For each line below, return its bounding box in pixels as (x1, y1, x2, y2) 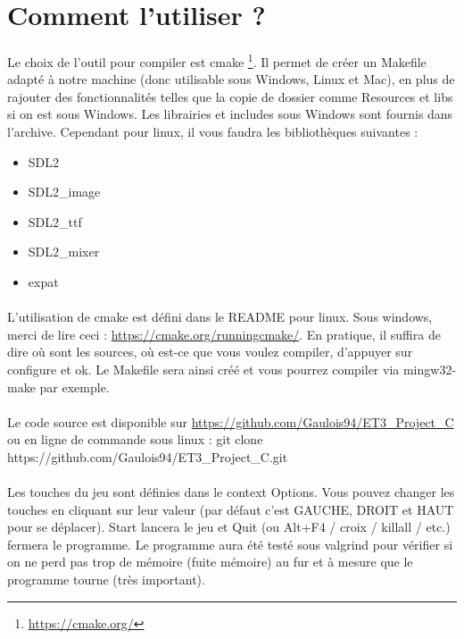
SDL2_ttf (28, 212, 82, 231)
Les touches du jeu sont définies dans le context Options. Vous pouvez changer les (7, 483, 455, 501)
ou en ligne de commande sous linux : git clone (7, 430, 263, 449)
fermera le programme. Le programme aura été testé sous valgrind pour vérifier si (7, 534, 453, 553)
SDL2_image (28, 182, 101, 201)
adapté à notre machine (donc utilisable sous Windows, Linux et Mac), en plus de (7, 70, 455, 88)
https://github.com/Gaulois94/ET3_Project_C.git (7, 447, 288, 466)
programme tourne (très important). (7, 570, 205, 589)
